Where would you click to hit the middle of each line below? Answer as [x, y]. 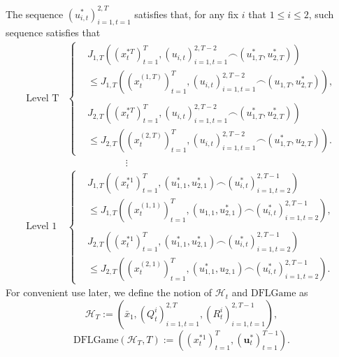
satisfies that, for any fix [187, 14]
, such [321, 14]
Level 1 [42, 227]
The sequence [35, 14]
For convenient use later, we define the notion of [109, 292]
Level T [43, 98]
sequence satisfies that [53, 32]
